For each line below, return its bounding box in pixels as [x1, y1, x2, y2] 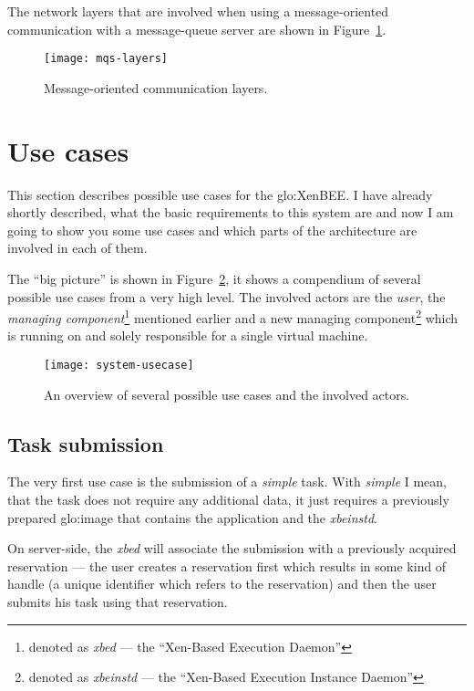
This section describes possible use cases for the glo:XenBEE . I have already [7, 184, 433, 204]
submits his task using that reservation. [7, 592, 228, 611]
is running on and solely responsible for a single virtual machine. [7, 326, 368, 345]
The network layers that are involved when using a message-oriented [7, 2, 389, 20]
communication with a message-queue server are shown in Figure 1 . [7, 19, 386, 38]
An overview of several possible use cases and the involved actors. [44, 384, 410, 403]
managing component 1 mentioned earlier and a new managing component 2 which [7, 306, 459, 327]
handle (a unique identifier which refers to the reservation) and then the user [7, 574, 437, 593]
